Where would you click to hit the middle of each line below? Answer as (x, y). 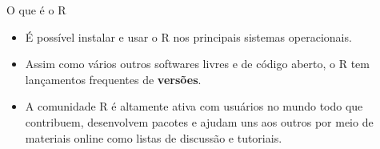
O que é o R (36, 10)
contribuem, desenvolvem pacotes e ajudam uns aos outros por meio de (199, 121)
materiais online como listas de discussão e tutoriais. (154, 137)
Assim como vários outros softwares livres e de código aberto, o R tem (197, 64)
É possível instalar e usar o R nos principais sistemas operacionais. (188, 36)
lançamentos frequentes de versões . (113, 79)
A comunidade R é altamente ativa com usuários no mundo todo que (194, 106)
